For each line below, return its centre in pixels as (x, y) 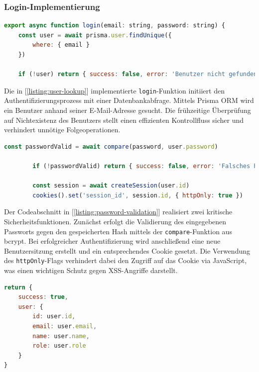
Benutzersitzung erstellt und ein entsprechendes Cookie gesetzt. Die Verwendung (127, 250)
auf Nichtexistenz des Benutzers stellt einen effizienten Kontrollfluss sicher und (124, 120)
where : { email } (61, 45)
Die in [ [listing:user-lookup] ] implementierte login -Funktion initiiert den (114, 90)
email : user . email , (65, 326)
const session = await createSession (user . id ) (111, 186)
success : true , (43, 297)
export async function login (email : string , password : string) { (115, 26)
